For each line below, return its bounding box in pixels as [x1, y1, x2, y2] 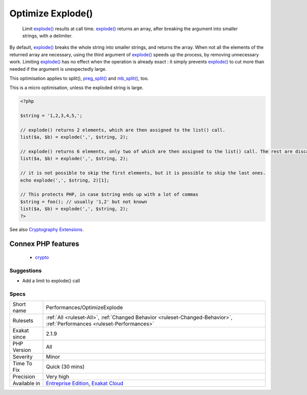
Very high [46, 373, 69, 380]
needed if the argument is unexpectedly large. [9, 66, 107, 72]
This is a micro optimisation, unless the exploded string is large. [9, 85, 144, 91]
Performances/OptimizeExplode [46, 304, 123, 311]
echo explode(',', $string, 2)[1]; [20, 177, 109, 183]
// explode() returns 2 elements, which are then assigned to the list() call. [20, 127, 226, 133]
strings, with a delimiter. [22, 32, 73, 38]
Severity [12, 354, 33, 361]
